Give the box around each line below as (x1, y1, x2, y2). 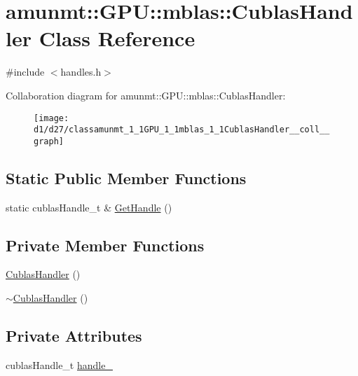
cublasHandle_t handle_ (6, 357, 113, 372)
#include (6, 64, 45, 79)
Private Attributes (6, 325, 142, 347)
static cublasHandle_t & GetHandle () (6, 200, 172, 214)
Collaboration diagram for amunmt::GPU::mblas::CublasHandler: (6, 88, 286, 102)
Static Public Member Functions (6, 167, 247, 188)
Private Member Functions (6, 234, 205, 256)
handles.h (60, 64, 102, 79)
